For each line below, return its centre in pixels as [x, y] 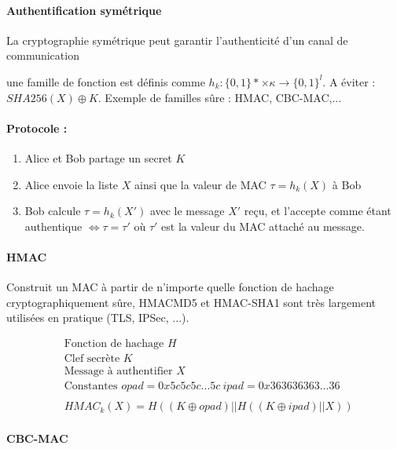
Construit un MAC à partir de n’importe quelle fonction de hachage [170, 287]
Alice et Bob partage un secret [98, 157]
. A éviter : [349, 81]
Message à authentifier [118, 371]
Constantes [91, 387]
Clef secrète [92, 358]
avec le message [187, 211]
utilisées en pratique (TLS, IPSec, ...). [98, 318]
